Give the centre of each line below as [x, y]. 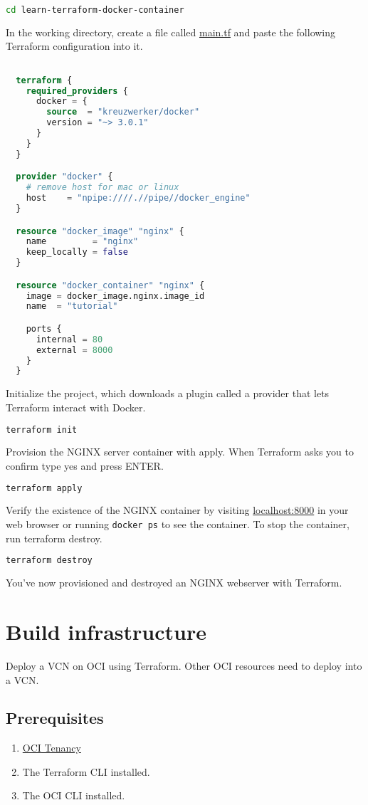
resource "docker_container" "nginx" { [110, 285]
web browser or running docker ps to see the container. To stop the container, [178, 524]
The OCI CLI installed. [74, 795]
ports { [44, 328]
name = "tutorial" [72, 306]
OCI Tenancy [52, 748]
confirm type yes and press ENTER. [85, 465]
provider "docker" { [64, 177]
